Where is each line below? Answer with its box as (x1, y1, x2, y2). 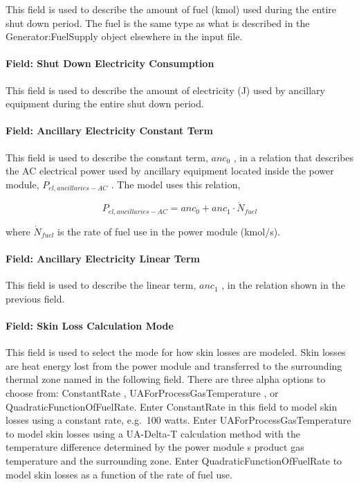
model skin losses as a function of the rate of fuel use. (6, 467, 232, 481)
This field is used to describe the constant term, (6, 150, 208, 164)
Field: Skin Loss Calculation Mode (6, 319, 174, 333)
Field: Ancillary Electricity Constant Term (6, 123, 213, 138)
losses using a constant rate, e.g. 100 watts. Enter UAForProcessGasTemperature (6, 413, 351, 427)
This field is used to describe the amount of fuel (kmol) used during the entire (6, 2, 337, 16)
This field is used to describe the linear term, (6, 278, 196, 292)
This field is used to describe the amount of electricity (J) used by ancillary (6, 82, 325, 97)
